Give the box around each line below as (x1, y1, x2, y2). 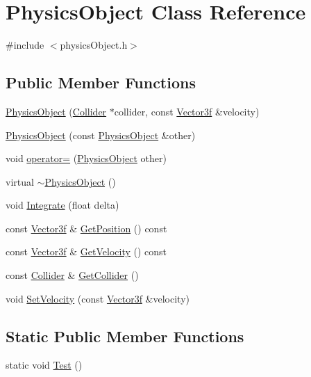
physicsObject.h (60, 38, 128, 52)
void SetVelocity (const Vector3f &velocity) (6, 291, 190, 305)
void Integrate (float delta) (6, 198, 119, 212)
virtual (6, 174, 34, 188)
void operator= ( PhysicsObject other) (6, 151, 167, 166)
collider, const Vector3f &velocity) (114, 104, 260, 118)
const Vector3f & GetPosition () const (6, 220, 167, 235)
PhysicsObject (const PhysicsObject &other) (6, 127, 196, 142)
